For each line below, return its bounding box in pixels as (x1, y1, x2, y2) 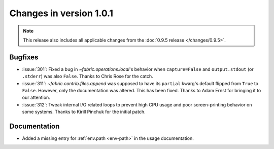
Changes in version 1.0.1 (9, 8, 114, 19)
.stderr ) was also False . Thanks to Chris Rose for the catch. (22, 73, 153, 80)
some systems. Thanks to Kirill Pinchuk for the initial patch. (22, 109, 146, 115)
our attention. (22, 94, 50, 101)
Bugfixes (9, 53, 39, 61)
